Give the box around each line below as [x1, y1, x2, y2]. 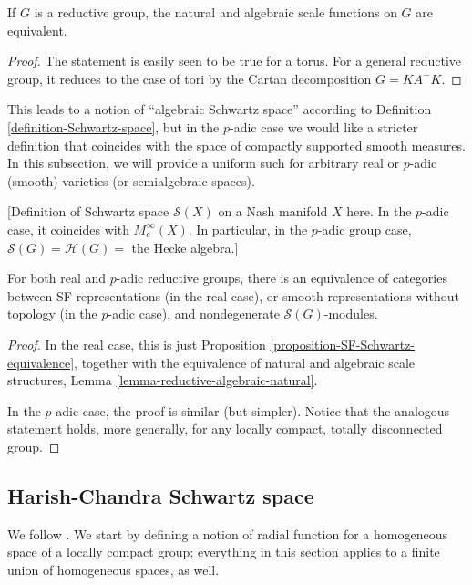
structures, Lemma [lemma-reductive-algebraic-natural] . [7, 371, 318, 390]
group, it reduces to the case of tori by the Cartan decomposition [7, 68, 372, 88]
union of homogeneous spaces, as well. [7, 559, 220, 579]
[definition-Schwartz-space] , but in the [7, 117, 220, 136]
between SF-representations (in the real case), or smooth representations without [7, 286, 459, 305]
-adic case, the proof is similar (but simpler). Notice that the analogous [51, 401, 450, 420]
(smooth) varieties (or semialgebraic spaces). [7, 171, 255, 190]
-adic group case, [317, 219, 412, 238]
